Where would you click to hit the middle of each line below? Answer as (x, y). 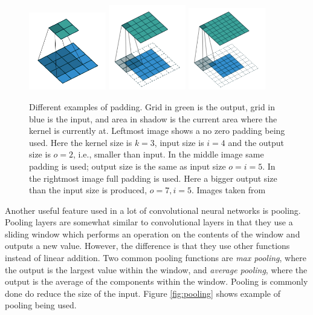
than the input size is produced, (88, 190)
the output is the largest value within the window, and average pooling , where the (156, 269)
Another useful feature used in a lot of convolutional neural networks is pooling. (153, 210)
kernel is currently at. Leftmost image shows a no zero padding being (157, 131)
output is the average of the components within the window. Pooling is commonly (156, 281)
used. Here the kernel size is (81, 142)
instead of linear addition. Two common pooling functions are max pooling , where (156, 258)
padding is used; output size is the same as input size (127, 166)
